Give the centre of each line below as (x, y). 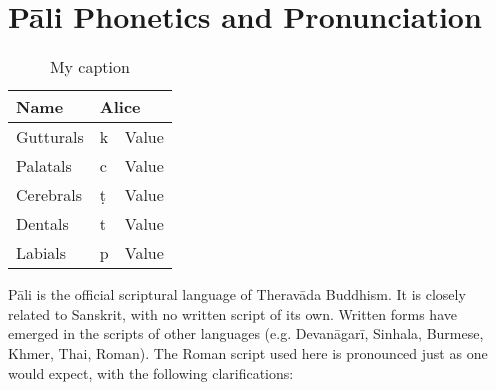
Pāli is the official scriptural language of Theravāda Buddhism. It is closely (237, 294)
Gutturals (50, 137)
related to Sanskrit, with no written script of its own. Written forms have (232, 313)
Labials (41, 253)
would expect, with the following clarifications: (151, 372)
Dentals (42, 224)
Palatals (44, 166)
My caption (89, 67)
